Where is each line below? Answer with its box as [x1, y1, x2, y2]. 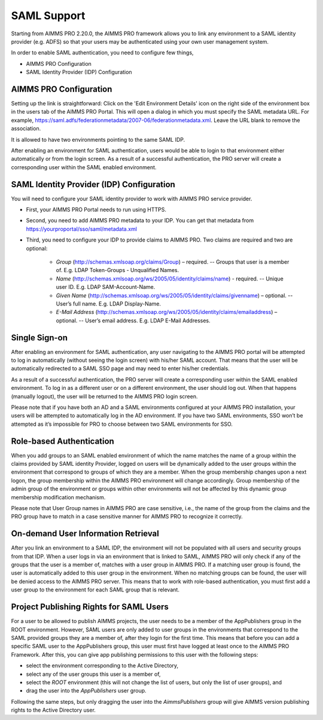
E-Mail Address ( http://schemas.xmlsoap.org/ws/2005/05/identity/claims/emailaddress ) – [56, 309, 278, 316]
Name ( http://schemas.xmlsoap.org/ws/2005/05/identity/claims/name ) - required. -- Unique [56, 275, 284, 282]
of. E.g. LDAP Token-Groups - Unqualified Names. [56, 267, 179, 274]
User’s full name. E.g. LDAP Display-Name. [56, 300, 161, 307]
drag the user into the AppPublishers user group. [26, 687, 147, 694]
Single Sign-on [11, 332, 68, 343]
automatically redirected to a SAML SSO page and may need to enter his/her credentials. [11, 365, 230, 372]
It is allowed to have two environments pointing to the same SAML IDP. [11, 136, 185, 143]
